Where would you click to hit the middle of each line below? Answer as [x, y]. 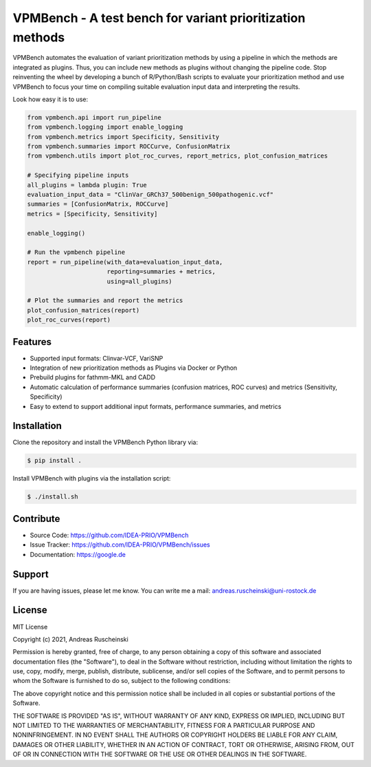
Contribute [36, 519]
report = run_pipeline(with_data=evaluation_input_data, [125, 262]
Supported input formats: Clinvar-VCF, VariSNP [97, 358]
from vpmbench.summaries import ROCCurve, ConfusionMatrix [128, 147]
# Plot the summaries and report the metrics [105, 301]
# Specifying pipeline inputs [78, 175]
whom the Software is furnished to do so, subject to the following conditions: [122, 681]
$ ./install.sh [53, 497]
